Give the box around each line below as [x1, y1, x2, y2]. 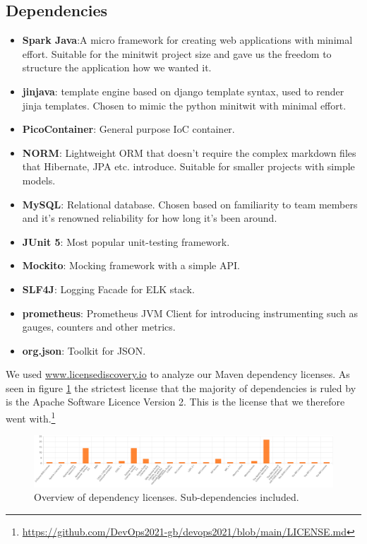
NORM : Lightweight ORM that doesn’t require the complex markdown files [22, 145, 356, 160]
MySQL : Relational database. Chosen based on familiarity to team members [22, 196, 358, 211]
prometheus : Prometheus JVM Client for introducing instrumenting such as [22, 305, 358, 320]
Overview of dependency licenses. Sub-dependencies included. [34, 490, 299, 504]
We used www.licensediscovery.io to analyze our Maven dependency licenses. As [6, 367, 350, 382]
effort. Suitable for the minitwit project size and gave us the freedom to [22, 46, 332, 61]
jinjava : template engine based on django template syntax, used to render [22, 83, 344, 98]
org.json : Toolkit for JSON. [22, 343, 146, 357]
